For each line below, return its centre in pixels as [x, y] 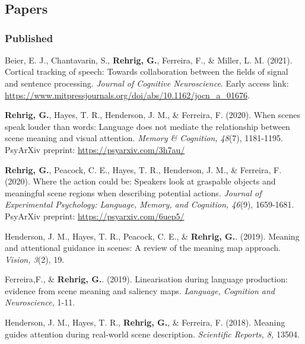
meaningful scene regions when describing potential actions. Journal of [133, 192]
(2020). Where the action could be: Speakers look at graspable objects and [140, 181]
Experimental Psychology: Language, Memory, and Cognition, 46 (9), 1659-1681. [150, 204]
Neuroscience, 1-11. [40, 302]
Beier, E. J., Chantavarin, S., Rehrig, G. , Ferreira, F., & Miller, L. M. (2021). [149, 60]
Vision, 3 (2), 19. [35, 259]
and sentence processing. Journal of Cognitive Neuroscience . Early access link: [147, 83]
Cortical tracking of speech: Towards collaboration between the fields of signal [147, 71]
